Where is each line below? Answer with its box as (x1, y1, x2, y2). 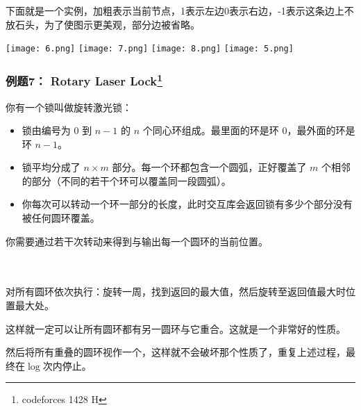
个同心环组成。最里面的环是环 (142, 123, 279, 138)
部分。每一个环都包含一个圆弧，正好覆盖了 (112, 160, 307, 174)
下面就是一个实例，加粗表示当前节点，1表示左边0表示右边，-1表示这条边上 (6, 3, 344, 17)
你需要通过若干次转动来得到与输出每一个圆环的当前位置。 (6, 233, 268, 248)
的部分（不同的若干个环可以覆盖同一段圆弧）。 (22, 173, 231, 188)
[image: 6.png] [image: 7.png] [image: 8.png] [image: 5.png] (6, 44, 294, 54)
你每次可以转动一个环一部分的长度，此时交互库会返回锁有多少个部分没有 (22, 197, 353, 211)
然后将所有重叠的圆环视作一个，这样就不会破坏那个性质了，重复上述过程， (6, 345, 346, 359)
